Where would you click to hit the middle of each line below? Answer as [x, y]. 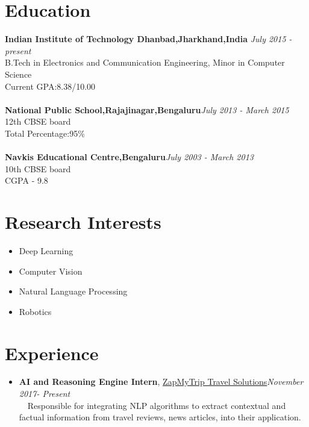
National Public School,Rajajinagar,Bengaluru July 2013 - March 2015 [147, 109]
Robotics [35, 311]
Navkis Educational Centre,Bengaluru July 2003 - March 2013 [129, 157]
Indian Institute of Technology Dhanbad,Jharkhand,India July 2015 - [148, 39]
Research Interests [83, 222]
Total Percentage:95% [45, 133]
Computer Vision [51, 271]
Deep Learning [46, 250]
